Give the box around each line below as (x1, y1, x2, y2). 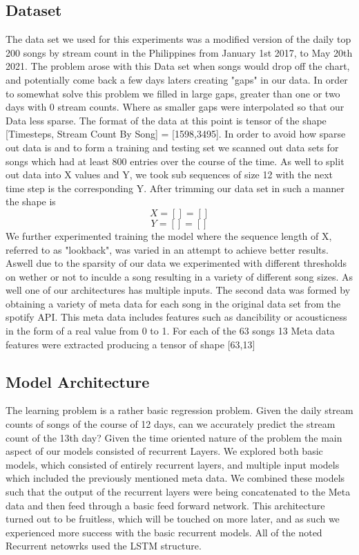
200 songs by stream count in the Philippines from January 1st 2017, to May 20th (6, 45, 353, 59)
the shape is (6, 194, 56, 209)
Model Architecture (6, 370, 150, 392)
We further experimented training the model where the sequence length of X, (6, 228, 332, 243)
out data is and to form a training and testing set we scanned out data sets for (6, 140, 339, 154)
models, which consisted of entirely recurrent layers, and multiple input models (6, 457, 340, 471)
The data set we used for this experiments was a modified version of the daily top (6, 32, 351, 46)
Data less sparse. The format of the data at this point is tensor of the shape (6, 113, 327, 127)
